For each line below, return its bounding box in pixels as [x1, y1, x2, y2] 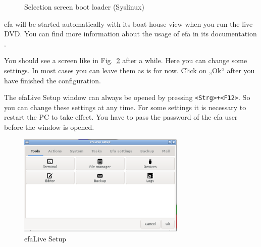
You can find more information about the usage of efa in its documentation [24, 28, 257, 39]
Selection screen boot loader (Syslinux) [24, 2, 144, 12]
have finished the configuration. [4, 75, 101, 85]
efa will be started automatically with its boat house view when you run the [4, 18, 240, 29]
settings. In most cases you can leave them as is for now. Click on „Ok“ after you [4, 65, 255, 75]
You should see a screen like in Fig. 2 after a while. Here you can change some [4, 55, 247, 66]
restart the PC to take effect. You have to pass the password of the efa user [4, 112, 238, 122]
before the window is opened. [4, 122, 94, 132]
